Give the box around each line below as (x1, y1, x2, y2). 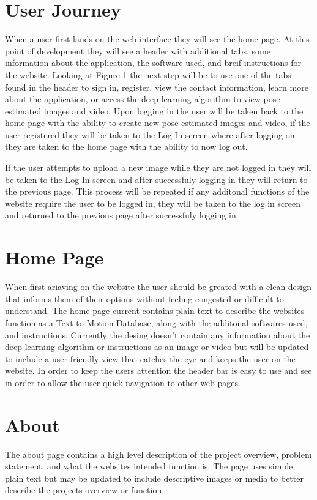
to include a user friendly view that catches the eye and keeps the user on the (5, 352, 296, 365)
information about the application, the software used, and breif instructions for (5, 56, 301, 69)
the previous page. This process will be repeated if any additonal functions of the (5, 185, 310, 198)
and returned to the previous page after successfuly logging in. (5, 209, 239, 222)
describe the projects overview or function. (5, 483, 165, 496)
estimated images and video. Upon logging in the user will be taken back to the (5, 104, 304, 117)
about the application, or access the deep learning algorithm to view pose (5, 92, 280, 105)
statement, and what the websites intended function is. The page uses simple (5, 460, 293, 472)
